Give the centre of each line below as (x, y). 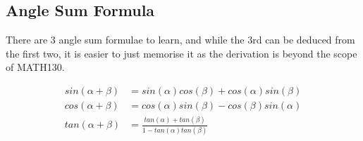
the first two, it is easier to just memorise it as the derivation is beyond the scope (181, 53)
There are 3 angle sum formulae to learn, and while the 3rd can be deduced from (180, 40)
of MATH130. (35, 67)
